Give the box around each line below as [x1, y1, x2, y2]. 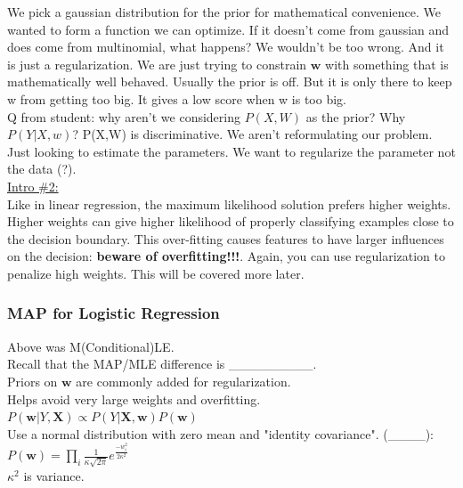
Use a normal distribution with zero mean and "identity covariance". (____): [7, 424, 435, 443]
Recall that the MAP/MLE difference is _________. [7, 354, 317, 373]
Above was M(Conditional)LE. [7, 337, 175, 355]
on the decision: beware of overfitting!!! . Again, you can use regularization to [7, 247, 445, 265]
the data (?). [7, 159, 77, 178]
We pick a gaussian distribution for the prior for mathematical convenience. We [7, 3, 441, 20]
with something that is [325, 54, 449, 73]
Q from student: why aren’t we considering [7, 107, 240, 126]
